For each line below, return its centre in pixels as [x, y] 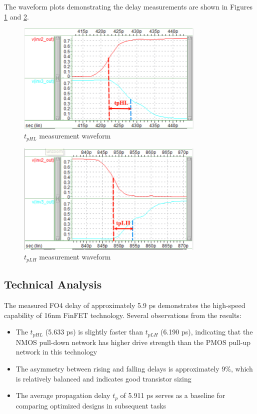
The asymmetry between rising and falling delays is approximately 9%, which [134, 368]
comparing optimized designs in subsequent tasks [91, 405]
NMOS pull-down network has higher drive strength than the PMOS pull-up [133, 342]
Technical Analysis [53, 284]
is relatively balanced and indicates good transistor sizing [103, 378]
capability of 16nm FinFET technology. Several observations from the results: [123, 315]
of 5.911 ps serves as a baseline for [173, 395]
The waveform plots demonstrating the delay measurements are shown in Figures [128, 6]
